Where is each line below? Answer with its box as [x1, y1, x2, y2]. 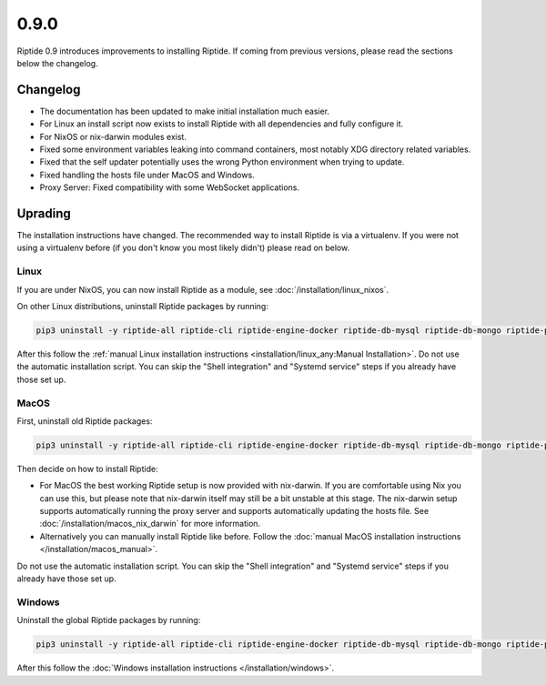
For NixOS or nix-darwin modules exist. [39, 131, 187, 142]
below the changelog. [16, 57, 99, 68]
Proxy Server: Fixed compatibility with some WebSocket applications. [39, 182, 300, 193]
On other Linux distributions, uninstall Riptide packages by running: [16, 301, 268, 312]
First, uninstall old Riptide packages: [16, 415, 153, 427]
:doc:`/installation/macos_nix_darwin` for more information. [39, 519, 261, 529]
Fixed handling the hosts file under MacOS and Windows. [39, 169, 255, 180]
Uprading [16, 206, 72, 221]
